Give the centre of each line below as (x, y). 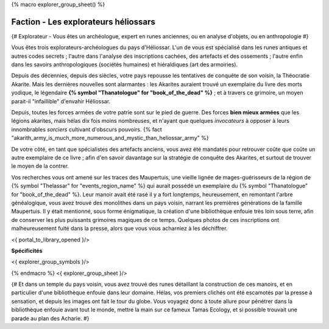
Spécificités (27, 251)
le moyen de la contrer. (40, 166)
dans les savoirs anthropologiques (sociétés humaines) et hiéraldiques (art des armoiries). (125, 64)
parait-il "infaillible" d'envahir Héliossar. (61, 101)
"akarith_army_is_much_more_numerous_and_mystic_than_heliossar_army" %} (110, 138)
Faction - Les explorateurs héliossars (83, 22)
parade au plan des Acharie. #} (50, 318)
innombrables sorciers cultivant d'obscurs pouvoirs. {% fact (87, 129)
